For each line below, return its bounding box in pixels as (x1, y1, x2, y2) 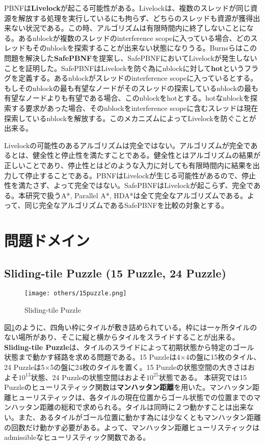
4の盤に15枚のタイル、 (185, 352, 261, 362)
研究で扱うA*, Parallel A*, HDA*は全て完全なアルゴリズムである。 (25, 190, 248, 200)
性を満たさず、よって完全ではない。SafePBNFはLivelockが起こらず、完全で (4, 180, 254, 191)
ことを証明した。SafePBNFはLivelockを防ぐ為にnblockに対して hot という (4, 62, 244, 73)
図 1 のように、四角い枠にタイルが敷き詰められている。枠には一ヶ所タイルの (4, 321, 257, 332)
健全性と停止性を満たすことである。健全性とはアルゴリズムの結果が (32, 150, 261, 160)
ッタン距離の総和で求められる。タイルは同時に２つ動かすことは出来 (18, 402, 247, 412)
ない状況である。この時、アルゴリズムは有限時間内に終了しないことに (11, 22, 247, 33)
